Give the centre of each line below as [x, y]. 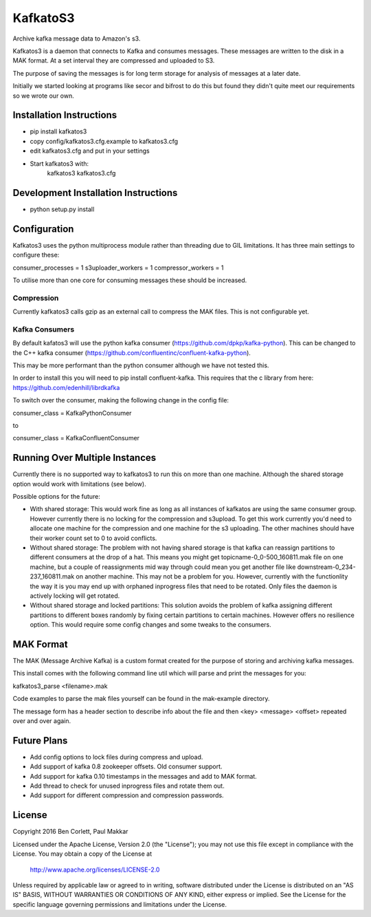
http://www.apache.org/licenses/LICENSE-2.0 [95, 870]
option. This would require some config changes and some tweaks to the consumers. [150, 625]
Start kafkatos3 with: [59, 163]
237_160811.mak [52, 576]
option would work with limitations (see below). [80, 484]
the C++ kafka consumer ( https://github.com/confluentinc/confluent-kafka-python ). [132, 353]
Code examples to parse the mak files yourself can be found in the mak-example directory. [141, 699]
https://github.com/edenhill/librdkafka [66, 387]
